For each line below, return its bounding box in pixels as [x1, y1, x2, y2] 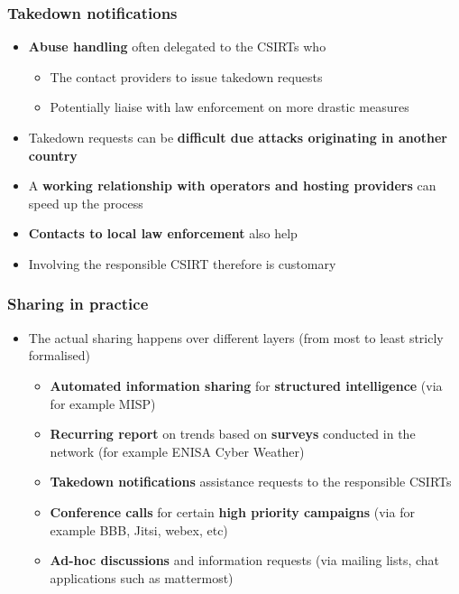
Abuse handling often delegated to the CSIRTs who [28, 37, 326, 56]
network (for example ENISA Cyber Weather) [50, 441, 305, 460]
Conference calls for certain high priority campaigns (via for [50, 502, 415, 521]
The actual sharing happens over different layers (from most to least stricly [28, 328, 444, 347]
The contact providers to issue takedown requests [50, 67, 323, 86]
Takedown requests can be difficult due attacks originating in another [28, 128, 447, 146]
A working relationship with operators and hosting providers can [28, 176, 436, 195]
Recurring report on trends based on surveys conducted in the [50, 424, 416, 443]
